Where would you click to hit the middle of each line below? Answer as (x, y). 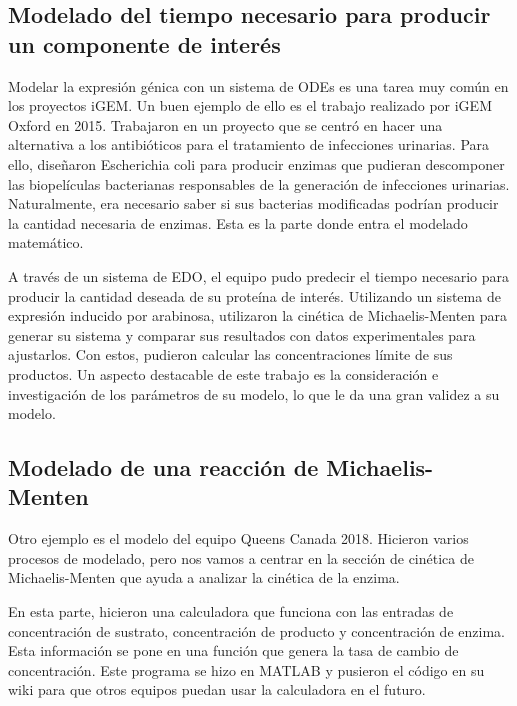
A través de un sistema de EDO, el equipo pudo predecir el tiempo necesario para (258, 275)
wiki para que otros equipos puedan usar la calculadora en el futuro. (217, 689)
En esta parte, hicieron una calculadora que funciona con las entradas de (231, 611)
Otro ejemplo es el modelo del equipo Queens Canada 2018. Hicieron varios (238, 538)
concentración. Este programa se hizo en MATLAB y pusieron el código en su (246, 669)
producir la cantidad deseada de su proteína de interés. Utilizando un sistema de (254, 295)
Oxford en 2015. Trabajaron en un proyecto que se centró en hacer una (225, 124)
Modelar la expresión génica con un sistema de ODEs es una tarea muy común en (258, 85)
